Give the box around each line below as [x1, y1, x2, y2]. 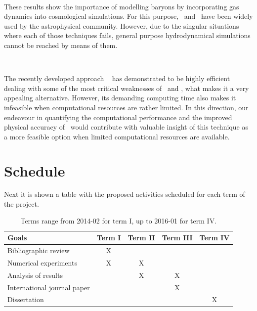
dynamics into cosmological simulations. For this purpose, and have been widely [4, 11, 253, 21]
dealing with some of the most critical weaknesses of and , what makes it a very [4, 83, 249, 93]
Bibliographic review [7, 245, 70, 256]
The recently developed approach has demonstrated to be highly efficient [4, 73, 230, 84]
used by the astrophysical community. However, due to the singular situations [4, 20, 239, 31]
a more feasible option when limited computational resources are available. [4, 131, 230, 141]
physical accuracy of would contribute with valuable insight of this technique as [4, 122, 248, 132]
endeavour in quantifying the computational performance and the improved [4, 112, 232, 122]
